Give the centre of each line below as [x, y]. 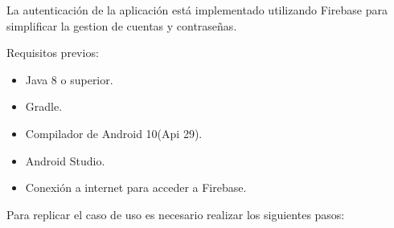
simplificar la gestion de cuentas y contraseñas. [122, 25]
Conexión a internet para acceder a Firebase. [136, 187]
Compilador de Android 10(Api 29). [114, 133]
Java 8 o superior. [69, 79]
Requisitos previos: [53, 53]
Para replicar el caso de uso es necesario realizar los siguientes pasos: [176, 214]
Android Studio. [65, 160]
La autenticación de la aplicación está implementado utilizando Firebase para [197, 10]
